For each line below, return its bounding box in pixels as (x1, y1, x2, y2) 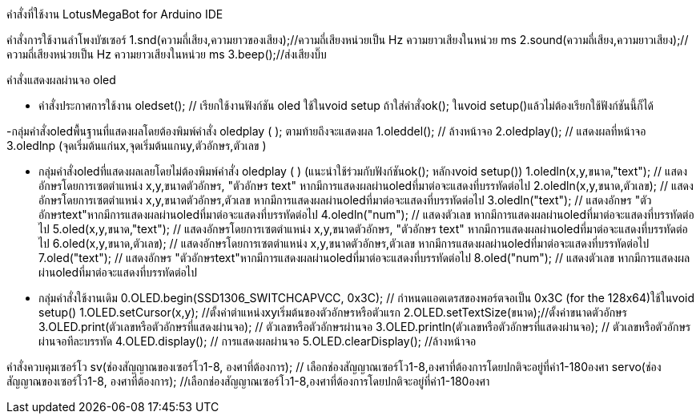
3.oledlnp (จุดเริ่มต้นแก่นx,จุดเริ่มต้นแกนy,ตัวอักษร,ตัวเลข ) (6, 139, 267, 152)
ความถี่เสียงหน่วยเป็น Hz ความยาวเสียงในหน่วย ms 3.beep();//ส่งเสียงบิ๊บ (6, 47, 327, 61)
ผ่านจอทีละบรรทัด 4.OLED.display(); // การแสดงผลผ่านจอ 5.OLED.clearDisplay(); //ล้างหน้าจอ (38, 334, 477, 348)
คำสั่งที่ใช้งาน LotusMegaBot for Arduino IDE (6, 7, 223, 21)
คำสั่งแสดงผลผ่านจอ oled (6, 73, 116, 87)
